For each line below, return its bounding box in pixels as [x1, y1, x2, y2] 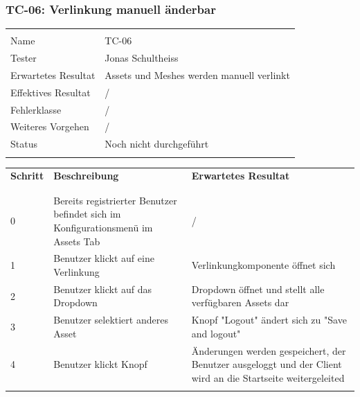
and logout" [191, 326, 241, 340]
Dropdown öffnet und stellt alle [191, 281, 325, 296]
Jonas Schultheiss [105, 51, 179, 65]
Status [10, 136, 37, 151]
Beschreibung [53, 168, 119, 183]
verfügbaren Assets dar [191, 295, 289, 310]
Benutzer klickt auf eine [53, 251, 154, 265]
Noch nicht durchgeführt [105, 136, 209, 151]
